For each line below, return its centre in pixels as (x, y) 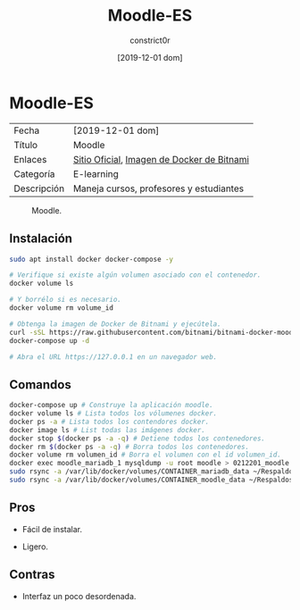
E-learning (96, 173)
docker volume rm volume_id (62, 308)
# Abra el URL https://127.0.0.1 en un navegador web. (113, 357)
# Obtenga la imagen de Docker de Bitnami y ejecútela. (115, 324)
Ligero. (35, 547)
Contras (32, 575)
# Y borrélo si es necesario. (66, 300)
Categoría (34, 173)
